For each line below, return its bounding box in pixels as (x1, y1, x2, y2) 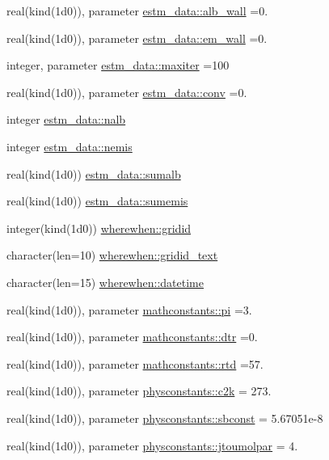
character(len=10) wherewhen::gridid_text (6, 247, 218, 264)
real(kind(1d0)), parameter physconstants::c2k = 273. (6, 382, 272, 399)
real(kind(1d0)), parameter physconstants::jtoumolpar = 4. (6, 437, 298, 454)
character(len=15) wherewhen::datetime (6, 273, 204, 290)
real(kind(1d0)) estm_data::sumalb (6, 165, 181, 182)
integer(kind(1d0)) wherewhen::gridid (6, 219, 192, 236)
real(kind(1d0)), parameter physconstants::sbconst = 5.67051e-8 (6, 409, 323, 426)
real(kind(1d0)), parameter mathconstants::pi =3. (6, 301, 252, 318)
